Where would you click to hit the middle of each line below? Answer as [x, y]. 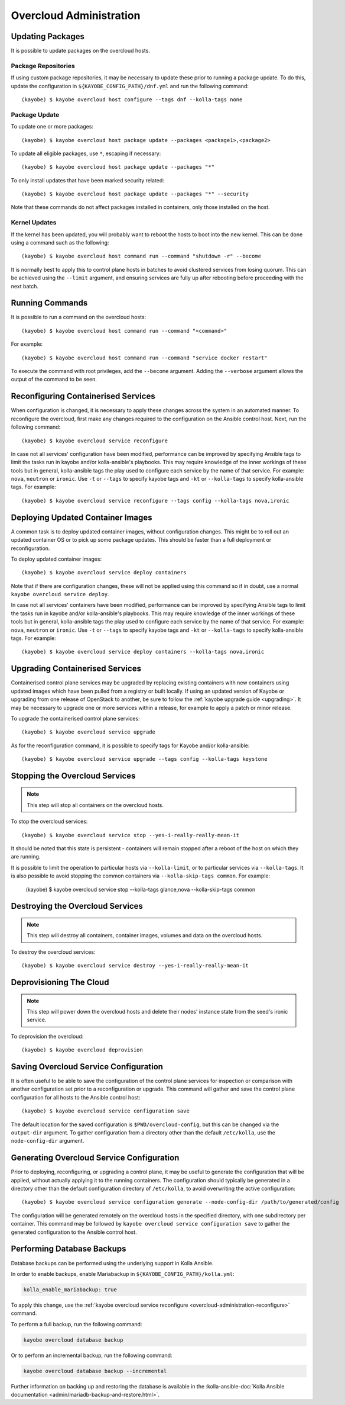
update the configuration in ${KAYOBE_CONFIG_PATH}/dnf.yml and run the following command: [130, 86]
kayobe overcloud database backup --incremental [95, 1371]
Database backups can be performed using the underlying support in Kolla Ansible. [112, 1263]
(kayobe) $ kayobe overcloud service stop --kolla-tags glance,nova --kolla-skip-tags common [141, 889]
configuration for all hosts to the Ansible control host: [76, 1097]
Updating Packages [48, 36]
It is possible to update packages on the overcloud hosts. [81, 51]
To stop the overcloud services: [49, 822]
